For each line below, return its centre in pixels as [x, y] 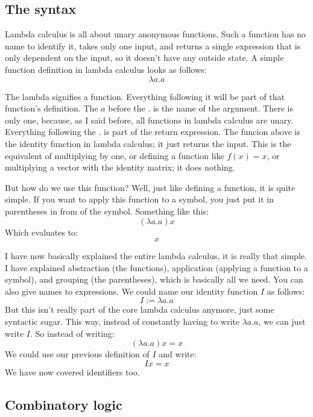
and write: [178, 354]
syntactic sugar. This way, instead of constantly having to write [122, 321]
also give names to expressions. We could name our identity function [131, 291]
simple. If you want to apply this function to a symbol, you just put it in [140, 199]
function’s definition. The [52, 108]
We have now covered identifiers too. [72, 372]
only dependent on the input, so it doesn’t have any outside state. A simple [144, 58]
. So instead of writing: [72, 333]
